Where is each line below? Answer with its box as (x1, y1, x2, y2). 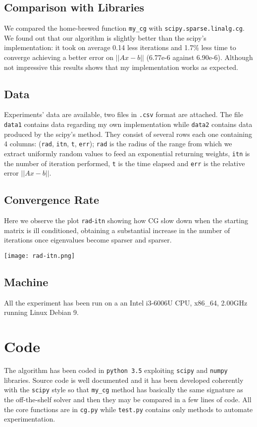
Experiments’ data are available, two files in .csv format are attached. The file (4, 109, 243, 120)
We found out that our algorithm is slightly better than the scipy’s (4, 32, 206, 43)
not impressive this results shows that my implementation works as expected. (4, 61, 238, 72)
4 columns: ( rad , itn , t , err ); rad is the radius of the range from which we (4, 138, 232, 149)
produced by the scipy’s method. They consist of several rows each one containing (4, 128, 253, 139)
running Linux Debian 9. (4, 307, 79, 317)
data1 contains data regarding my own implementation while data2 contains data (4, 119, 253, 129)
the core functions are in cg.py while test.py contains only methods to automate (4, 404, 253, 414)
